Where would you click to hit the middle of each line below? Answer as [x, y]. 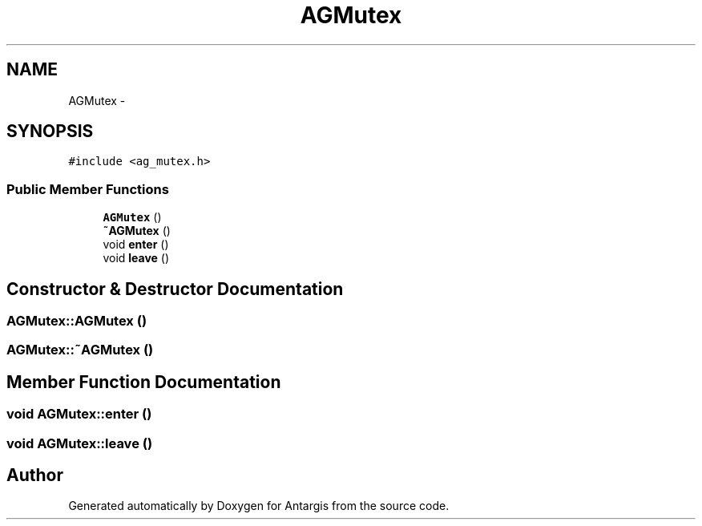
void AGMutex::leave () [80, 443]
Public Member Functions [88, 189]
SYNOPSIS [50, 131]
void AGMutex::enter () [79, 414]
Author [35, 475]
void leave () [136, 258]
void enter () [136, 245]
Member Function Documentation [144, 382]
